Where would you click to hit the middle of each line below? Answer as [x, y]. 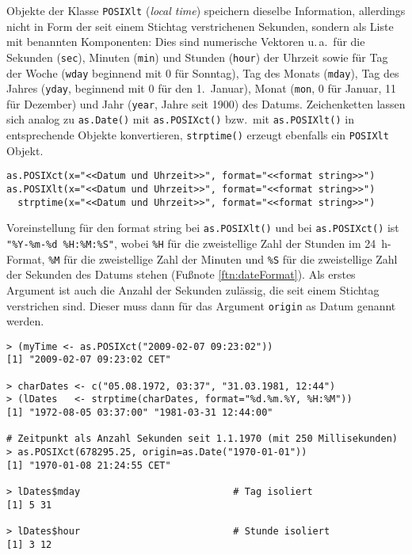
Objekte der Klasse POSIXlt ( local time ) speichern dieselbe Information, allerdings [206, 10]
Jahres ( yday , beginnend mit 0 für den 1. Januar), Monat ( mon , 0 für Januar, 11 [202, 88]
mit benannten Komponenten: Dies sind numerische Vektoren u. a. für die [186, 42]
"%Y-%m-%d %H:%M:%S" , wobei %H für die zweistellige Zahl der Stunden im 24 [191, 243]
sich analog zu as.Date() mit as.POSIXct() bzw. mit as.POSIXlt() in [180, 119]
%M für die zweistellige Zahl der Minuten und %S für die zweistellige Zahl [223, 258]
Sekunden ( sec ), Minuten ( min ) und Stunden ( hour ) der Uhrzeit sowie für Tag [197, 57]
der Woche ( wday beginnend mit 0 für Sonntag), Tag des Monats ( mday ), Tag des [203, 72]
